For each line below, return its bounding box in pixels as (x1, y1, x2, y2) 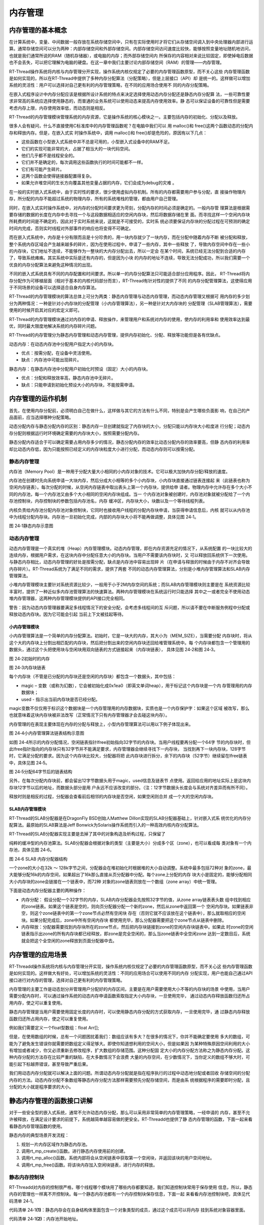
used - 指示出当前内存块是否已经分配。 (21, 696, 100, 702)
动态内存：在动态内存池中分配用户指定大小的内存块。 (9, 341, 116, 347)
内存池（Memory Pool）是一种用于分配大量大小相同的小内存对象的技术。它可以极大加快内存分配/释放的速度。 (9, 468, 230, 474)
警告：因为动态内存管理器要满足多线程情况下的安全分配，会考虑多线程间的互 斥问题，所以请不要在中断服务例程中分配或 (9, 604, 250, 610)
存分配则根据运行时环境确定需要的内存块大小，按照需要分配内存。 (9, 430, 142, 436)
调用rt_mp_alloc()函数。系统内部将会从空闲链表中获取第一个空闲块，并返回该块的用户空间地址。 (21, 1155, 215, 1161)
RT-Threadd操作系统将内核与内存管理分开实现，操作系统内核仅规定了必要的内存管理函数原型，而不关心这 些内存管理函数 (9, 963, 253, 969)
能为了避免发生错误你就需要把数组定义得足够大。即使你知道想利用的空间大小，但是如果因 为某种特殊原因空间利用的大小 (9, 1040, 250, 1046)
